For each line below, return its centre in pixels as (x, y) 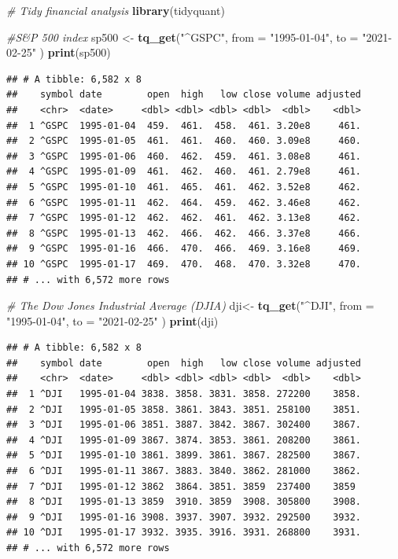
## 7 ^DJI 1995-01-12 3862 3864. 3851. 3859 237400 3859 (181, 486)
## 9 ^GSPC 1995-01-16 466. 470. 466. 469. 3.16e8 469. (184, 249)
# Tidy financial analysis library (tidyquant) (116, 10)
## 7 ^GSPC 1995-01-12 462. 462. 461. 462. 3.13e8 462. (184, 218)
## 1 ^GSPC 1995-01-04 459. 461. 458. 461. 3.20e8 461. (184, 125)
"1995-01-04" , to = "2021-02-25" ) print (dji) (112, 320)
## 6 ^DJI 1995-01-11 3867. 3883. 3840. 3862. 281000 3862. (184, 471)
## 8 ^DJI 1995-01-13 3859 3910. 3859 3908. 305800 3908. (184, 502)
